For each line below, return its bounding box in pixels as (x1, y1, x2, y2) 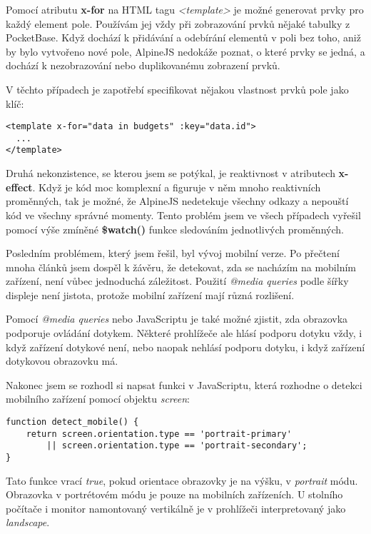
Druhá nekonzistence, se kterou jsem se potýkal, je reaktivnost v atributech (6, 166, 335, 181)
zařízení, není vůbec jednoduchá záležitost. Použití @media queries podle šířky (6, 273, 349, 288)
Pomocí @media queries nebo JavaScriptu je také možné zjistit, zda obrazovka (6, 311, 348, 326)
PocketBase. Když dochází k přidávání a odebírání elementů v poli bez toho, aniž (6, 30, 361, 45)
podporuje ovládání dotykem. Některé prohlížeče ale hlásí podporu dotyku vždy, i (6, 326, 362, 341)
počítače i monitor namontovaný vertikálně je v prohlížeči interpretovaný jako (6, 500, 346, 515)
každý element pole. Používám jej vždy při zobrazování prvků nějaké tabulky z (6, 16, 350, 31)
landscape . (6, 515, 50, 530)
